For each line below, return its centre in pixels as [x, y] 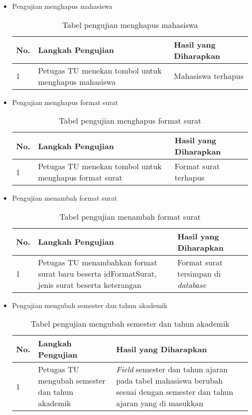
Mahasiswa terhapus [209, 76]
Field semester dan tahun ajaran [172, 369]
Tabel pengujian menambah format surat [130, 216]
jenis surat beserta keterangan [90, 285]
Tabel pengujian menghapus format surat [130, 121]
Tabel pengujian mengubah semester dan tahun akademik [130, 324]
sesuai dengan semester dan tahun [175, 392]
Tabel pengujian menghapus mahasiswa [130, 25]
